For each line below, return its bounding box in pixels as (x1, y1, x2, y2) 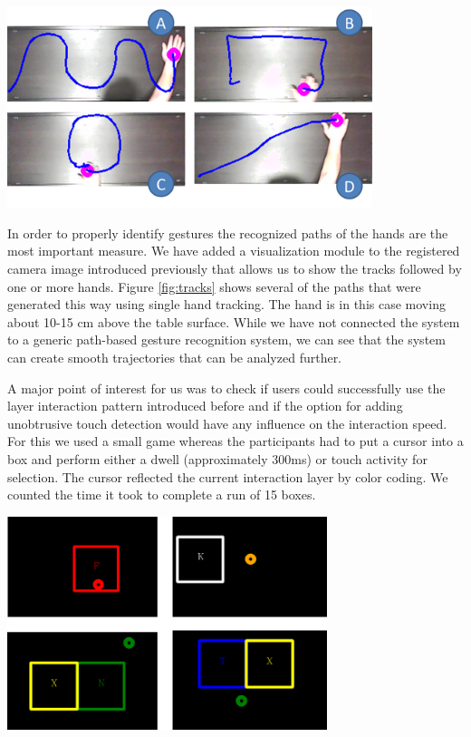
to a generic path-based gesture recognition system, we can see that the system (7, 330, 446, 349)
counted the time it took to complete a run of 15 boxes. (7, 485, 316, 504)
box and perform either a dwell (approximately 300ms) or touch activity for (7, 449, 428, 468)
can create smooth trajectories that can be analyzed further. (7, 348, 342, 367)
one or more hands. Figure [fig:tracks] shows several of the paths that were (7, 276, 421, 296)
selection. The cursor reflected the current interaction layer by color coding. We (7, 467, 448, 486)
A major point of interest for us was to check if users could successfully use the (7, 378, 446, 397)
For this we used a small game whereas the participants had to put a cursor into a (7, 432, 464, 451)
